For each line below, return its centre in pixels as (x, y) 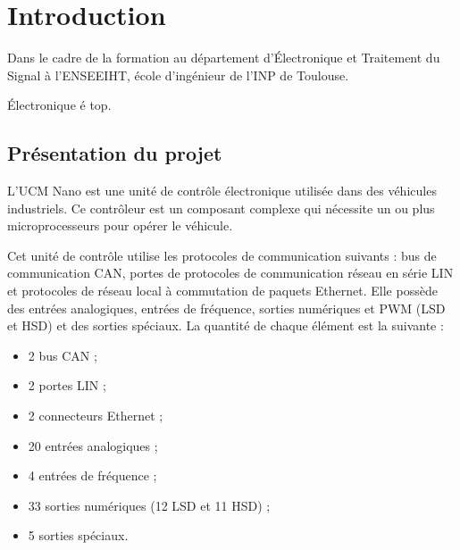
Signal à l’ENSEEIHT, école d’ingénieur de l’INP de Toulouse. (178, 75)
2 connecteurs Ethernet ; (96, 416)
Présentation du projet (115, 153)
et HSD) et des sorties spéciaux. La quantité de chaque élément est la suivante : (226, 325)
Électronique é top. (59, 105)
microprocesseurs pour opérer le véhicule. (120, 225)
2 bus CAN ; (63, 355)
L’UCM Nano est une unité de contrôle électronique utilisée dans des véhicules (222, 191)
